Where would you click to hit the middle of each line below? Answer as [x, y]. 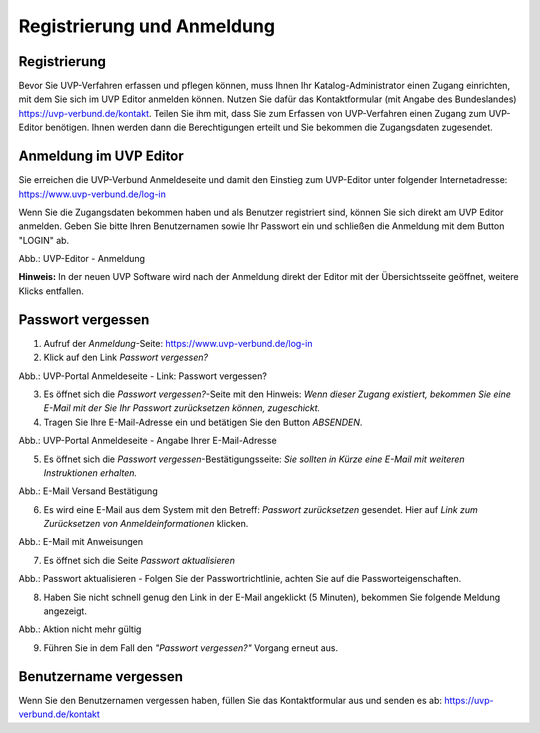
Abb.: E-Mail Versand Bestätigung [88, 491]
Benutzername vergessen [101, 676]
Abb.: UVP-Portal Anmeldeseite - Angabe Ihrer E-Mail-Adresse [147, 441]
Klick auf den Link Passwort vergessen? [126, 357]
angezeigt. [65, 611]
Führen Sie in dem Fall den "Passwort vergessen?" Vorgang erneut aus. [191, 647]
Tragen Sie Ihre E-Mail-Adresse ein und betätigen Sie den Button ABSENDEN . [203, 422]
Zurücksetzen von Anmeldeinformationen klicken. [146, 524]
